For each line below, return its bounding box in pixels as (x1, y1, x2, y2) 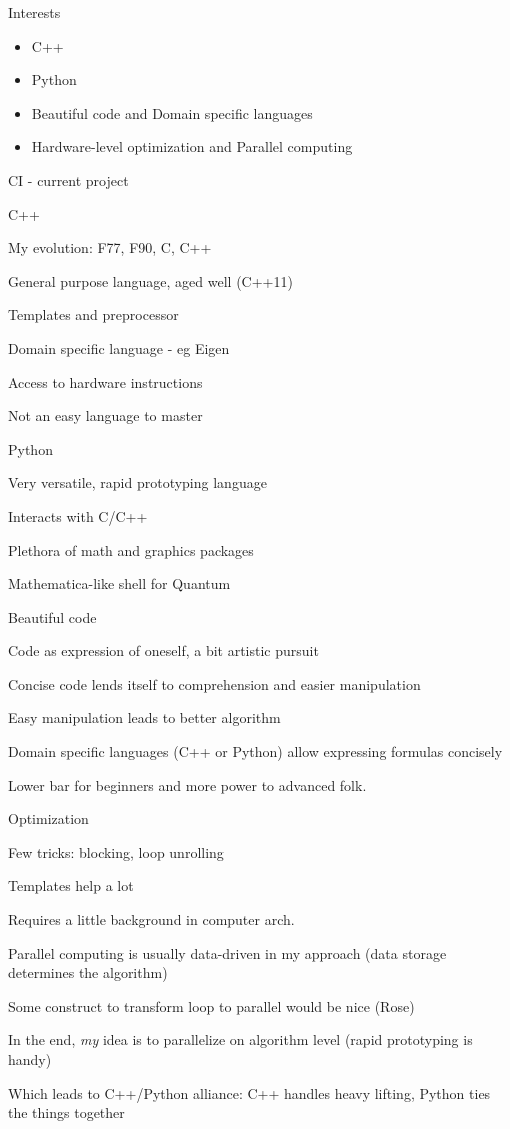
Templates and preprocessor (8, 304, 179, 325)
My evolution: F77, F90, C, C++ (8, 237, 212, 258)
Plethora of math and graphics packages (8, 539, 254, 560)
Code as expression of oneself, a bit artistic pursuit (8, 640, 319, 661)
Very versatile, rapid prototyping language (8, 472, 267, 493)
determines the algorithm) (8, 962, 168, 983)
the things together (8, 1102, 125, 1123)
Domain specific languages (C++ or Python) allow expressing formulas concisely (8, 741, 503, 762)
